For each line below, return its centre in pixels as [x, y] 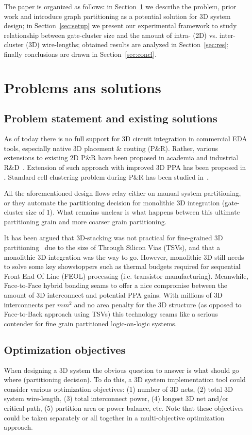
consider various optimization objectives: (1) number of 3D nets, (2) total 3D [118, 389]
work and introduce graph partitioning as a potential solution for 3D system [118, 16]
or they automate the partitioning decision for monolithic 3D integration [112, 202]
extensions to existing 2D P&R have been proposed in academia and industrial [121, 158]
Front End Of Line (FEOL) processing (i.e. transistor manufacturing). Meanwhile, [126, 276]
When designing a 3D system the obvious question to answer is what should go [122, 370]
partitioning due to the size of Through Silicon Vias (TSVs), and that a [112, 247]
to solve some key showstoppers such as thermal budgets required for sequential [122, 266]
